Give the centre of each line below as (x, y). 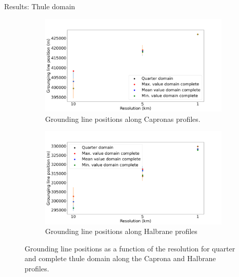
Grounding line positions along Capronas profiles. (123, 119)
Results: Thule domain (40, 6)
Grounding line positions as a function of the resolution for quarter (130, 248)
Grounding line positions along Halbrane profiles (121, 231)
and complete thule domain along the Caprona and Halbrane (120, 258)
